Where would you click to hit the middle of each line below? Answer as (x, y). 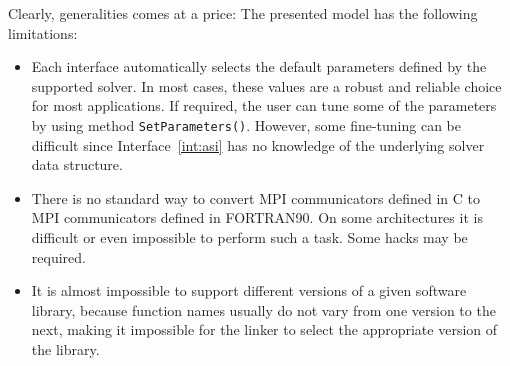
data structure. (77, 164)
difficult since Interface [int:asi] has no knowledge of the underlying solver (258, 144)
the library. (65, 348)
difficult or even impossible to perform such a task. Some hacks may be (249, 237)
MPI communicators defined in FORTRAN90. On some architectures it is (257, 217)
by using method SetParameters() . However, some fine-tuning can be (246, 124)
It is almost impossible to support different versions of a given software (249, 290)
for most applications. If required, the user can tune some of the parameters (264, 105)
